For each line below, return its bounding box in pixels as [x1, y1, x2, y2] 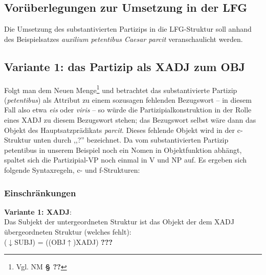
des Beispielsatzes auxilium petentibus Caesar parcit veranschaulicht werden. [4, 33, 243, 44]
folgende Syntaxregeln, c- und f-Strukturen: [4, 165, 140, 175]
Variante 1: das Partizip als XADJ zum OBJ [4, 58, 246, 74]
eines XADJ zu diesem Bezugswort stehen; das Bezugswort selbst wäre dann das [4, 114, 256, 125]
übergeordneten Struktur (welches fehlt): [4, 226, 131, 237]
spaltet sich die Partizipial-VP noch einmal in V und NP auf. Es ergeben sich [4, 154, 247, 165]
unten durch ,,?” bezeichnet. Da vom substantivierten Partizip [33, 134, 229, 145]
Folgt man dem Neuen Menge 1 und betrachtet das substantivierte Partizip [4, 83, 237, 95]
